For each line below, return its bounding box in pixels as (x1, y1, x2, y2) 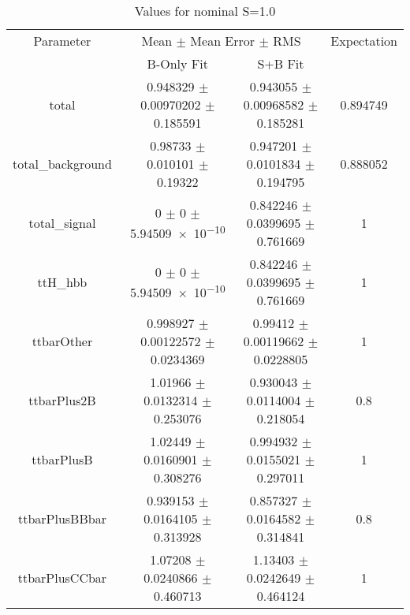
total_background (13, 155, 112, 173)
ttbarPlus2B (28, 391, 96, 409)
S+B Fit (257, 54, 304, 73)
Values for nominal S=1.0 (134, 2, 276, 20)
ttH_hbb (37, 273, 88, 291)
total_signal (28, 214, 96, 232)
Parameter (33, 32, 91, 50)
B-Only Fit (147, 54, 208, 73)
